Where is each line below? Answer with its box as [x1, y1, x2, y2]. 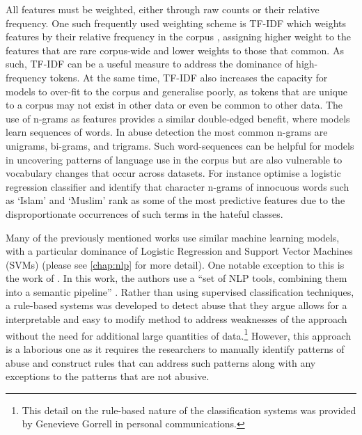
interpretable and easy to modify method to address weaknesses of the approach [6, 312, 347, 326]
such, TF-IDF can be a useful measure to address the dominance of [6, 56, 293, 71]
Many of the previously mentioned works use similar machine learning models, [6, 230, 340, 244]
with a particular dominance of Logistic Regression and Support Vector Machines [6, 244, 353, 258]
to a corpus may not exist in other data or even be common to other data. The [6, 97, 343, 112]
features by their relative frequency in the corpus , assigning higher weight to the [6, 29, 351, 44]
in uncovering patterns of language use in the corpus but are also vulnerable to [6, 152, 343, 166]
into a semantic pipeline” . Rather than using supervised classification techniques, [6, 284, 354, 299]
